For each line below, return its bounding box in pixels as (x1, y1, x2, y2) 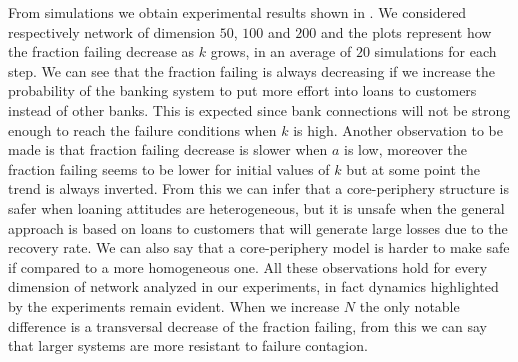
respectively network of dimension (8, 21, 216, 42)
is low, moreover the (344, 139, 468, 160)
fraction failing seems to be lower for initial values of (8, 158, 330, 179)
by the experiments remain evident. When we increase (8, 295, 340, 316)
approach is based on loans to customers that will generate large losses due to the (8, 217, 508, 238)
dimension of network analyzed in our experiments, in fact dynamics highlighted (8, 276, 499, 297)
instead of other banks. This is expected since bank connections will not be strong (8, 99, 511, 120)
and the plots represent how (320, 21, 492, 42)
